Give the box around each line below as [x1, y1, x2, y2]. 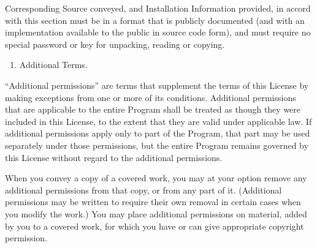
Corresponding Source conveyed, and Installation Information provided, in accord [5, 2, 311, 14]
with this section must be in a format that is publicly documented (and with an [5, 13, 305, 26]
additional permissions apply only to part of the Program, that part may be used [5, 127, 310, 140]
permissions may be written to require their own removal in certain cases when [5, 195, 301, 208]
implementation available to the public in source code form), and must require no [5, 26, 311, 39]
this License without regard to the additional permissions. [5, 151, 223, 163]
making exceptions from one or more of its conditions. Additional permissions [5, 91, 296, 103]
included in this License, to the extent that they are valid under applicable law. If [5, 115, 312, 127]
